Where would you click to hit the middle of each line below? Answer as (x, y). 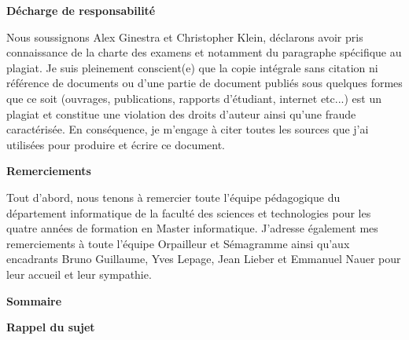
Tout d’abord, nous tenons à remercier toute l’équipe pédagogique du (173, 197)
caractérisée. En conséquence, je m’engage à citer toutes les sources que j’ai (188, 129)
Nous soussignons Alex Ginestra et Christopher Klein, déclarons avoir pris (185, 37)
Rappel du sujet (51, 327)
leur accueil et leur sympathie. (79, 274)
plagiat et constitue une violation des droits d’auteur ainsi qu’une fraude (181, 113)
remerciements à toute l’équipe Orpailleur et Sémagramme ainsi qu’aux (178, 243)
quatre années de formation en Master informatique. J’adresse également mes (192, 228)
